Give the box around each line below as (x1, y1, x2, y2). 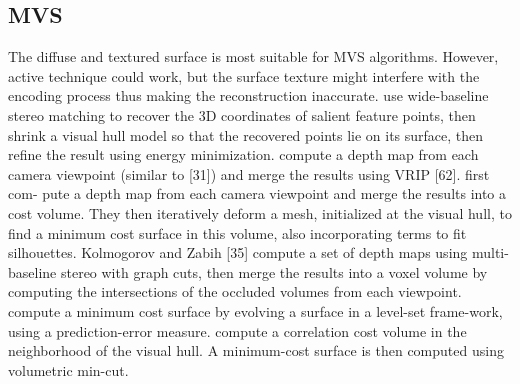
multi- (471, 242, 509, 263)
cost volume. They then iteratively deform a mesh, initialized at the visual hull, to (8, 202, 512, 223)
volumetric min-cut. (8, 359, 129, 380)
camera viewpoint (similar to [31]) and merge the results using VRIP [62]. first (8, 163, 490, 184)
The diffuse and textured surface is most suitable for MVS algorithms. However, (8, 46, 499, 67)
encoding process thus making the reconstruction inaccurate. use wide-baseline (8, 85, 489, 106)
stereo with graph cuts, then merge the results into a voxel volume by (60, 261, 488, 282)
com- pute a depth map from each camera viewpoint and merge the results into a (8, 183, 507, 204)
